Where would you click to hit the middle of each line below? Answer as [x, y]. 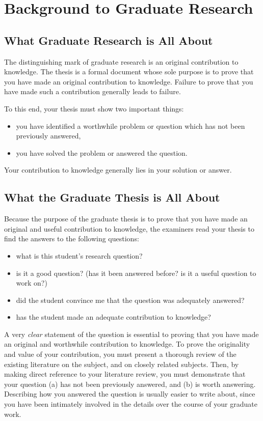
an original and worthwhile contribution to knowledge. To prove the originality [127, 344]
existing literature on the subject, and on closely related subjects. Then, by [122, 364]
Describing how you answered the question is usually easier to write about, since [130, 394]
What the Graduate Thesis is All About [112, 197]
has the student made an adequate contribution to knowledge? [113, 317]
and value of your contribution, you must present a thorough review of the [120, 354]
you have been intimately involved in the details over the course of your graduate [131, 404]
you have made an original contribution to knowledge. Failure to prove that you [129, 81]
